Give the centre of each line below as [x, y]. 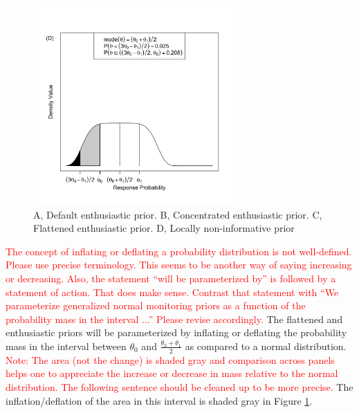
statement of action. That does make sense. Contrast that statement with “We [172, 292]
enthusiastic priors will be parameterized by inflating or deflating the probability [176, 332]
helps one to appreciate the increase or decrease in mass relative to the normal [172, 373]
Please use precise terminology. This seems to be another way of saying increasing [179, 265]
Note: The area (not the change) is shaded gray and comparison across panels [170, 359]
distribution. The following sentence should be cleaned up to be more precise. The [179, 386]
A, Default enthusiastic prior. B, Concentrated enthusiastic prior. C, [178, 214]
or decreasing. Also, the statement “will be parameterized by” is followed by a [171, 278]
